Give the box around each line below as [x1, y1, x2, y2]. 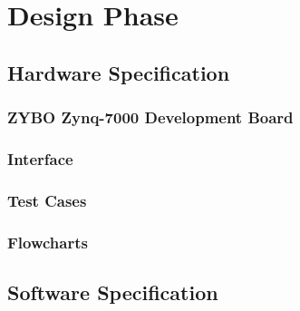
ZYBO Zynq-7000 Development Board [7, 106, 294, 129]
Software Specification [7, 277, 218, 306]
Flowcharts [7, 230, 88, 253]
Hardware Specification [7, 58, 230, 86]
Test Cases [7, 189, 87, 211]
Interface [7, 147, 73, 170]
